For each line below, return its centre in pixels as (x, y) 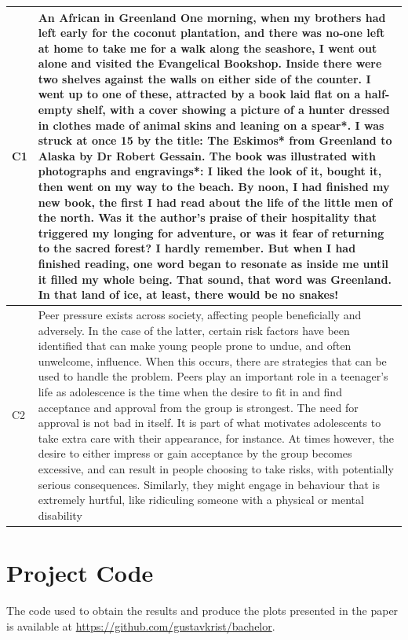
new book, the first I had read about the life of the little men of (215, 202)
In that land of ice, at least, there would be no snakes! (188, 294)
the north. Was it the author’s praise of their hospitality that (208, 217)
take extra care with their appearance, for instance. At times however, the (216, 438)
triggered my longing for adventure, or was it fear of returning (211, 232)
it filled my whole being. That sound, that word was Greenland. (215, 279)
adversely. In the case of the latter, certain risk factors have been (194, 330)
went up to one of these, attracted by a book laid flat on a (199, 94)
